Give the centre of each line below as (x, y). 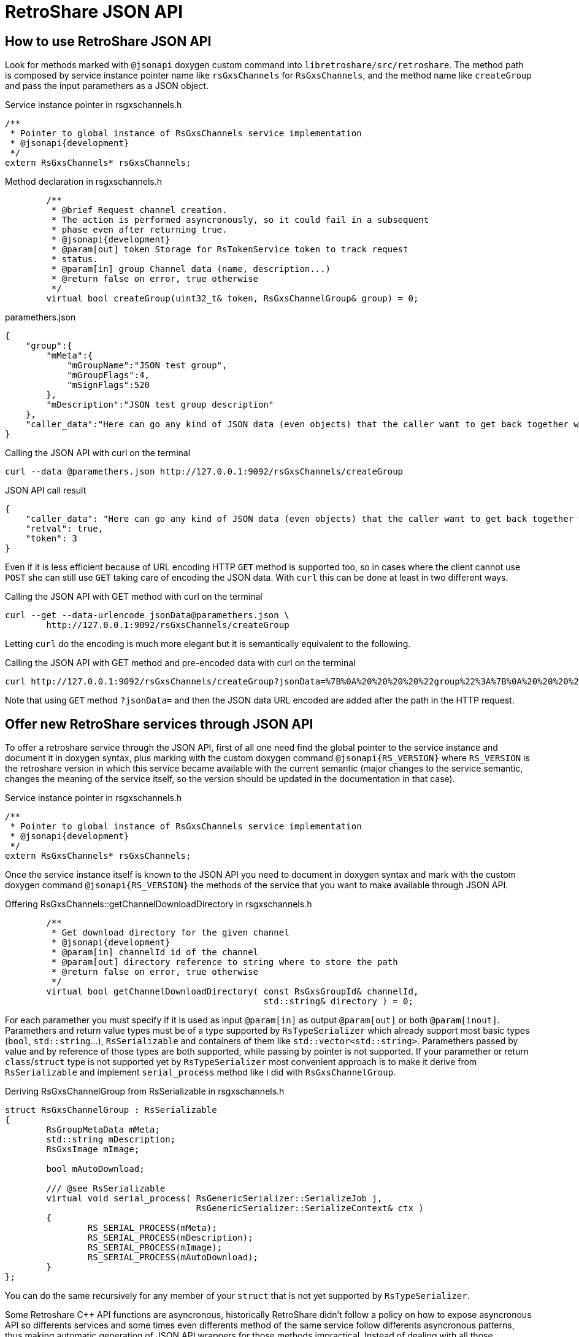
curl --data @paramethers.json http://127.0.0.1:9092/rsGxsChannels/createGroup (204, 472)
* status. (75, 259)
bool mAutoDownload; (95, 1169)
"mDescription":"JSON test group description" (160, 405)
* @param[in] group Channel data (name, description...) (191, 269)
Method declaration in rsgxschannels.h (84, 182)
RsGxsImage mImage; (93, 1149)
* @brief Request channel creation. (139, 210)
